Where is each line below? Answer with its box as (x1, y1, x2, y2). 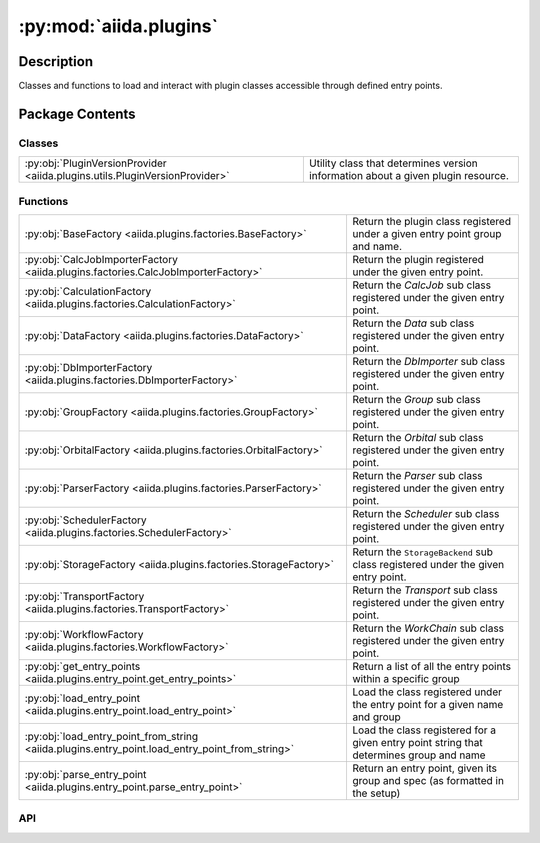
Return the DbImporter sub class (351, 354, 506, 368)
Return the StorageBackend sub (351, 545, 494, 559)
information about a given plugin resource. (308, 169, 510, 183)
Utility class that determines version (308, 156, 479, 170)
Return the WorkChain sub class (351, 621, 505, 635)
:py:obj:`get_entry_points (24, 659, 141, 673)
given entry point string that (351, 735, 484, 749)
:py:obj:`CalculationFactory (24, 284, 152, 298)
